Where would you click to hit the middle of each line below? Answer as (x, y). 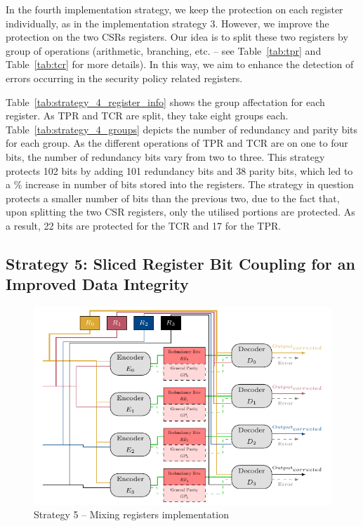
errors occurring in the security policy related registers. (124, 78)
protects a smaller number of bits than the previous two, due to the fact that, (173, 198)
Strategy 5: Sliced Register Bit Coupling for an (180, 263)
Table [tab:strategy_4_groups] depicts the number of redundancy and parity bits (182, 129)
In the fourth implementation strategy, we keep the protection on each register (174, 9)
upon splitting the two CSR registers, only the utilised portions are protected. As (180, 212)
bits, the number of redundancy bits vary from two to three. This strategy (165, 156)
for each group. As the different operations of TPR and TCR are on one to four (177, 143)
